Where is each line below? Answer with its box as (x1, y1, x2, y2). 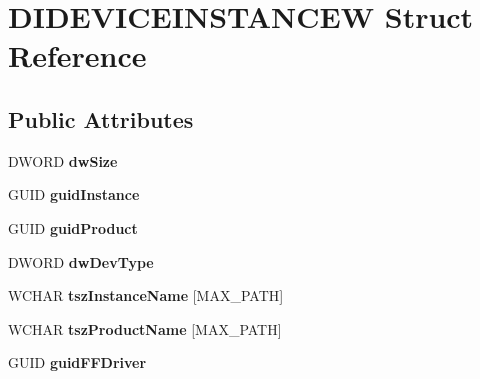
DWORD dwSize (8, 150, 118, 171)
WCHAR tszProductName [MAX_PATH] (8, 318, 282, 339)
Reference (8, 35, 147, 76)
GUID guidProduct (8, 217, 138, 238)
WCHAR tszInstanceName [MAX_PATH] (8, 285, 284, 306)
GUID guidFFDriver (8, 352, 147, 373)
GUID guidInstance (8, 184, 140, 205)
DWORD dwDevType (8, 251, 154, 272)
